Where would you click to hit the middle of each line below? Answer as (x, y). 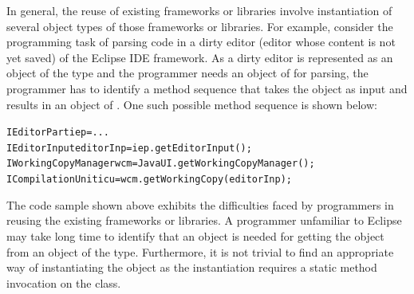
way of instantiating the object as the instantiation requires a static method (192, 267)
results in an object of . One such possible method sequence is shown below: (192, 104)
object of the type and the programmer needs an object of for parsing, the (187, 73)
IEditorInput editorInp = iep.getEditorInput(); (129, 148)
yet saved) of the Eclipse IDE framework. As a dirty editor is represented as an (200, 57)
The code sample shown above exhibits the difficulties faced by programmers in (200, 204)
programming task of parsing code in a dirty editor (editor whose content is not (201, 42)
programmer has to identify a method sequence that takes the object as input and (207, 88)
